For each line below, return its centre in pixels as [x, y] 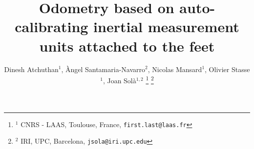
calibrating [52, 27]
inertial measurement [166, 27]
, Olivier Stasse [227, 69]
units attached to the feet [127, 46]
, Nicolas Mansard [175, 69]
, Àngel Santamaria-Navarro [103, 69]
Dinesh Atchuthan [31, 69]
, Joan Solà [119, 80]
